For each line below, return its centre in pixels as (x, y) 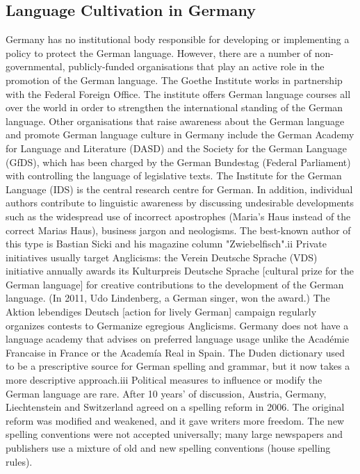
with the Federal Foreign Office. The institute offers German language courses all (178, 93)
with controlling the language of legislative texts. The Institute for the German (174, 175)
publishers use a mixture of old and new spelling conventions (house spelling (168, 448)
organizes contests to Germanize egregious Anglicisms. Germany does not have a (177, 325)
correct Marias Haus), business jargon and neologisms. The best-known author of (178, 230)
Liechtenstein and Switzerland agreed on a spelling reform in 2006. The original (175, 407)
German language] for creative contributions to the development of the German (175, 284)
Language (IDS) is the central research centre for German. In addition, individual (179, 189)
